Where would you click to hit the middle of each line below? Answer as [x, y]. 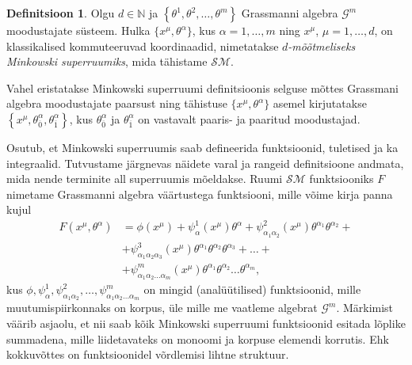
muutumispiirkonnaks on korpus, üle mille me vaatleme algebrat [162, 308]
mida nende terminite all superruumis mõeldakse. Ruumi [145, 179]
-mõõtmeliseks [322, 46]
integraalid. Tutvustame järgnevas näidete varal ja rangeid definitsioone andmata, [205, 163]
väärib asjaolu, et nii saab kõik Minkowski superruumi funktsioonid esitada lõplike [206, 323]
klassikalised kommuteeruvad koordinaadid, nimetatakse [143, 46]
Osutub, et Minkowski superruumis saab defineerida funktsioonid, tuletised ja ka [202, 147]
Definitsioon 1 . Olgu [61, 13]
